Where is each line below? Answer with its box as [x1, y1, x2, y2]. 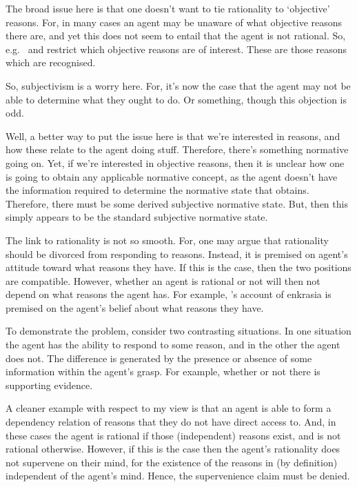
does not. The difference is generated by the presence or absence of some [6, 350, 312, 365]
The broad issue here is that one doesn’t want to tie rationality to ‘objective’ [6, 1, 330, 15]
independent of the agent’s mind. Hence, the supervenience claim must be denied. [6, 468, 350, 483]
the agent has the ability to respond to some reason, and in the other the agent [6, 337, 340, 352]
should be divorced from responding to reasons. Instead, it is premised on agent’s [6, 246, 348, 261]
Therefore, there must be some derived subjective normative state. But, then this [6, 196, 348, 210]
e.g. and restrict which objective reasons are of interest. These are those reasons [6, 41, 347, 56]
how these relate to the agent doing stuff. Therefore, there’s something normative [6, 142, 349, 157]
